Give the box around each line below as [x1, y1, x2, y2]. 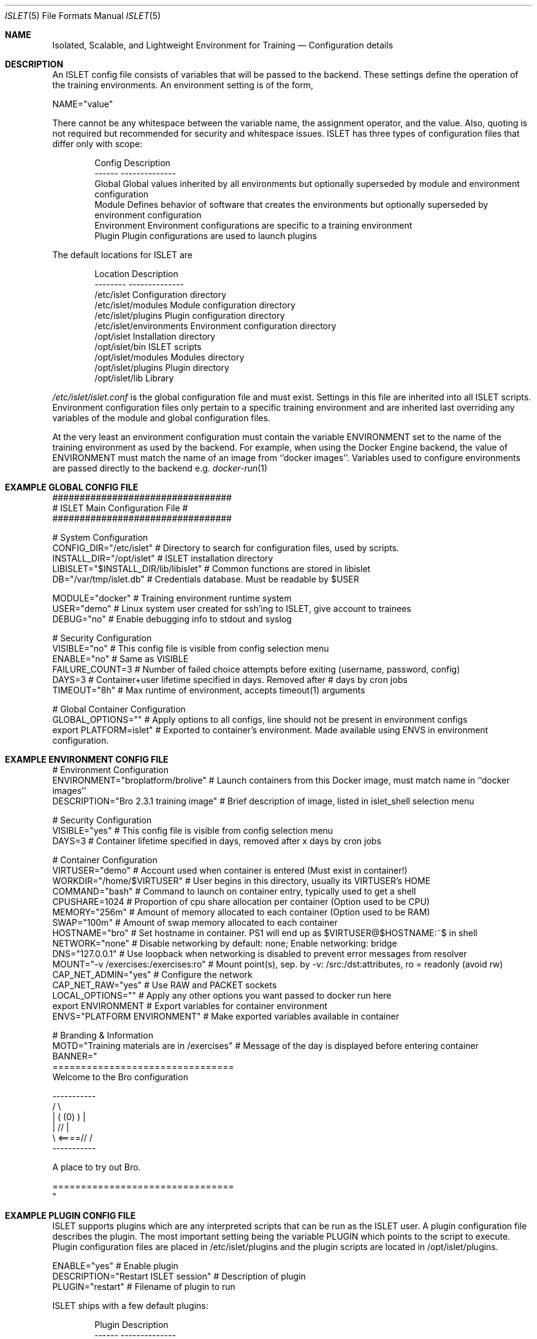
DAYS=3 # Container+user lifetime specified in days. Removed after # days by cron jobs [52, 674, 408, 685]
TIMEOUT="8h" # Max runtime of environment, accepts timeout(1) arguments [52, 685, 365, 695]
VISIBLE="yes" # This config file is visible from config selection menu [52, 825, 333, 836]
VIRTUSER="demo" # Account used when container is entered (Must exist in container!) [52, 865, 408, 876]
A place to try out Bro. [52, 1162, 141, 1172]
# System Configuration [52, 532, 148, 543]
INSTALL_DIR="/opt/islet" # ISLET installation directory [52, 553, 273, 563]
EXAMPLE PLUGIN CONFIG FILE [5, 1210, 136, 1221]
